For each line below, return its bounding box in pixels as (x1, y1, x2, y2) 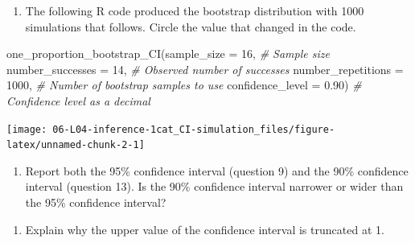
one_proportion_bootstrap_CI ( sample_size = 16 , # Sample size (6, 45, 330, 62)
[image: (6, 123, 47, 135)
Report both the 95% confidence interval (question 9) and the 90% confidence (25, 162, 409, 179)
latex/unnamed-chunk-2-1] (6, 139, 145, 151)
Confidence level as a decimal (6, 92, 150, 109)
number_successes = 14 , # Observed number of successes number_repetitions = (6, 60, 404, 77)
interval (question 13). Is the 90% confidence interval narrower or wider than (25, 178, 404, 195)
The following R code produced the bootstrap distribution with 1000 (25, 2, 364, 19)
